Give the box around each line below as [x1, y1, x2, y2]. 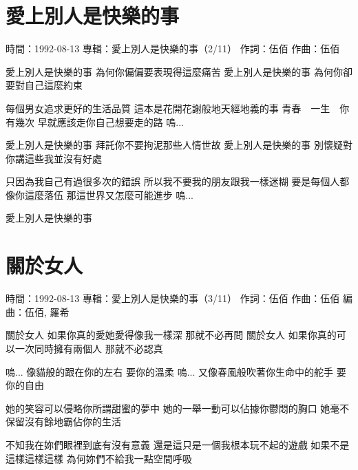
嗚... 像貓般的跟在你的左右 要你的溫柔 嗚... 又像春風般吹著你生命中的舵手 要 [6, 364, 346, 378]
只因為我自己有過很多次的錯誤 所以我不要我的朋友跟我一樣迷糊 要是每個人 [6, 174, 340, 189]
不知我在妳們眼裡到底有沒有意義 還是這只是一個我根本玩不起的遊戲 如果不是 [6, 437, 350, 451]
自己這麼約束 [24, 78, 83, 92]
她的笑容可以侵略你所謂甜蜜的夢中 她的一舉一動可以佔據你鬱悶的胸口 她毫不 [6, 400, 350, 415]
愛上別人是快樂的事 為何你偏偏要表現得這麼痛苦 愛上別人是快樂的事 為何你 [6, 64, 343, 78]
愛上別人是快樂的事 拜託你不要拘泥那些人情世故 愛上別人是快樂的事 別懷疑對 [6, 138, 352, 152]
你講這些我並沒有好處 [6, 151, 102, 165]
